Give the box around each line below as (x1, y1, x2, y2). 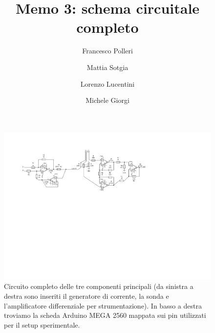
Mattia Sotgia (86, 62, 129, 72)
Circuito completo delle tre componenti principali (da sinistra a (4, 281, 193, 291)
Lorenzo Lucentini (80, 78, 135, 89)
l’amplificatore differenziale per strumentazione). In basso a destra (4, 300, 202, 310)
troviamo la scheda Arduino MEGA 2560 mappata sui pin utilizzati (4, 310, 206, 320)
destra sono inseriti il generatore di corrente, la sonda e (4, 290, 169, 301)
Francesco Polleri (82, 46, 133, 56)
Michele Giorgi (86, 95, 129, 105)
